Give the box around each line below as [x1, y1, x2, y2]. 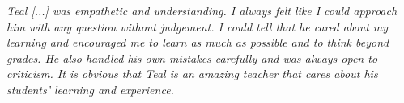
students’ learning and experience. [6, 80, 174, 97]
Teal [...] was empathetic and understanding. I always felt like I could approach [6, 2, 398, 19]
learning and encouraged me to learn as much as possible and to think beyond [6, 34, 389, 51]
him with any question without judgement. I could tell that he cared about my [6, 18, 389, 35]
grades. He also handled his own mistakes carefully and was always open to [6, 49, 378, 66]
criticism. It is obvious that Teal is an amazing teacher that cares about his [6, 65, 378, 82]
